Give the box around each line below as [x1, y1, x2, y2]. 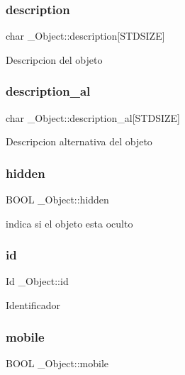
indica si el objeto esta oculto [6, 216, 133, 230]
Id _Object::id [6, 274, 69, 289]
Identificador [6, 298, 61, 313]
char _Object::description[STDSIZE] [6, 28, 165, 43]
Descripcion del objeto [6, 52, 103, 67]
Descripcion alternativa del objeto [6, 134, 152, 149]
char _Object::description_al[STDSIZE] [6, 110, 180, 125]
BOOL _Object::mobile [6, 355, 109, 370]
